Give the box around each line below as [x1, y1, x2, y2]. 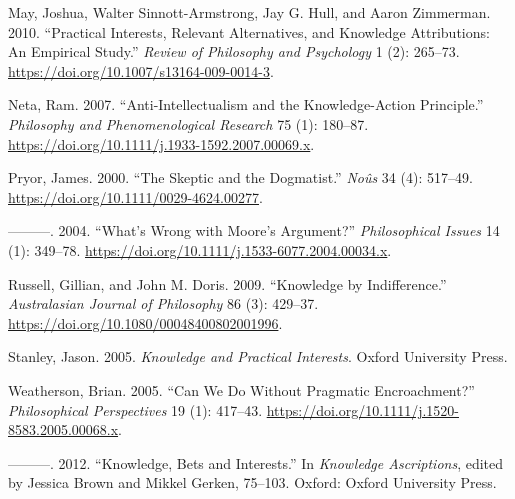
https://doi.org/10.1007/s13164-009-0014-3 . [8, 60, 274, 81]
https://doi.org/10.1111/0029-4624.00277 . [8, 186, 263, 207]
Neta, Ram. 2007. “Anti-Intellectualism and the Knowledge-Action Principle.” [8, 94, 484, 115]
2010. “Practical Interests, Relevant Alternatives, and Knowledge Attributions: [8, 21, 490, 42]
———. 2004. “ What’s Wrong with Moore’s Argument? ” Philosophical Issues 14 [8, 220, 500, 241]
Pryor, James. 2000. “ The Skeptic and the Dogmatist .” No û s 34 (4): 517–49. [8, 167, 473, 188]
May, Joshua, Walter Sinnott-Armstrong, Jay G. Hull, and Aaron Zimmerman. [8, 2, 491, 22]
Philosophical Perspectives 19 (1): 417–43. [8, 399, 263, 420]
